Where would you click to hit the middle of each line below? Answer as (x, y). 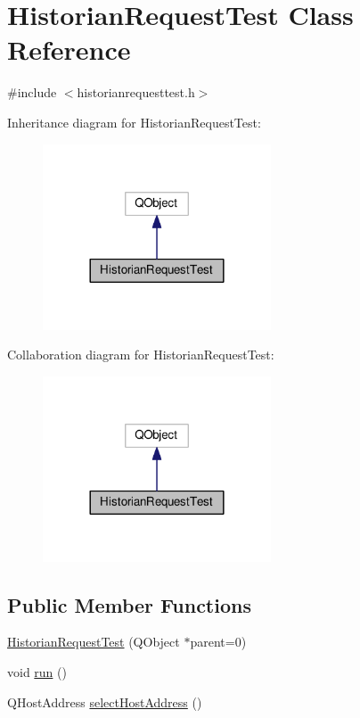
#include (32, 92)
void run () (37, 672)
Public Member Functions (129, 604)
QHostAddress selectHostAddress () (105, 701)
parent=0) (218, 642)
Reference (69, 50)
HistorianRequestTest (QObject (94, 642)
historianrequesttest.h (136, 92)
